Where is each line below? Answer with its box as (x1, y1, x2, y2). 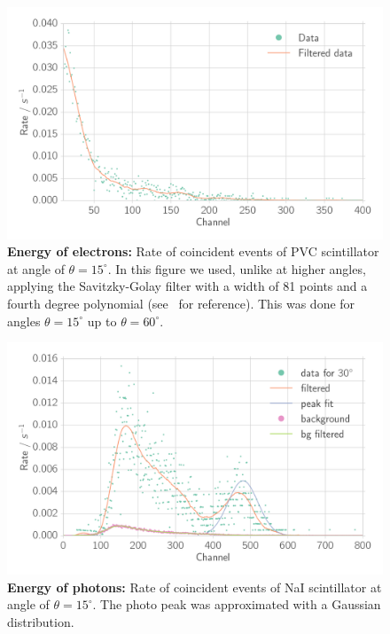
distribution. (7, 612, 74, 630)
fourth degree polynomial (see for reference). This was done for (7, 294, 355, 313)
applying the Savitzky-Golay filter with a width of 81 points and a (7, 277, 368, 295)
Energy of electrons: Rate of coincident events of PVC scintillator (7, 242, 379, 261)
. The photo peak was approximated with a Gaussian (92, 595, 381, 614)
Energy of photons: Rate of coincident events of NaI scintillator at (7, 577, 382, 596)
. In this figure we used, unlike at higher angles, (107, 259, 366, 278)
